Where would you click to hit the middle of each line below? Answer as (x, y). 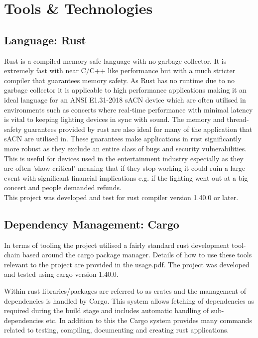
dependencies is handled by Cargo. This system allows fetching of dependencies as (129, 300)
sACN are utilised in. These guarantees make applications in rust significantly (123, 139)
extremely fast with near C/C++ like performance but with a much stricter (120, 70)
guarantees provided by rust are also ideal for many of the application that (138, 129)
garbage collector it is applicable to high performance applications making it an (125, 90)
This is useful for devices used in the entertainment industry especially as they (124, 158)
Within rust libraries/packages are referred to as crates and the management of (125, 291)
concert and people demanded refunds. (63, 187)
